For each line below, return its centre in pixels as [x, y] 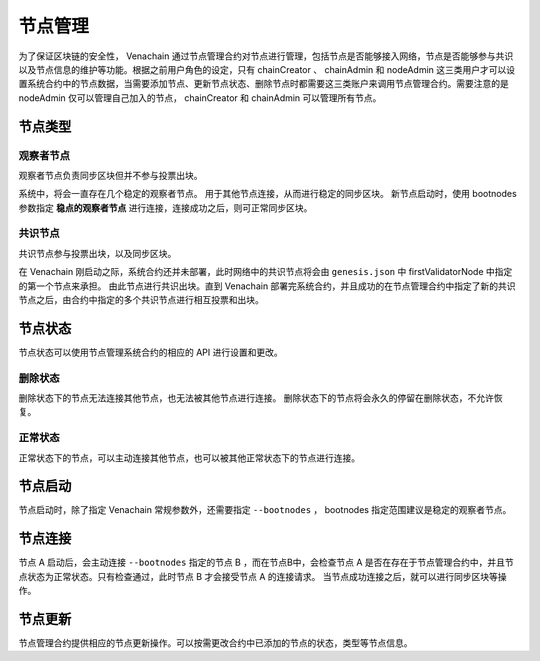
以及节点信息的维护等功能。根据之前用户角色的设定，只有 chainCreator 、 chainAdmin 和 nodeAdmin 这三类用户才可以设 [266, 69]
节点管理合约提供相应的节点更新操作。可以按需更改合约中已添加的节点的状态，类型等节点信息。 [215, 643]
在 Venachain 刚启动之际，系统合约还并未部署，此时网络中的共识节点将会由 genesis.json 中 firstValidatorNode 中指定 [265, 272]
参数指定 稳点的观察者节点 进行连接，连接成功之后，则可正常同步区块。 [165, 207]
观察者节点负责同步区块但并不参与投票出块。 [110, 175]
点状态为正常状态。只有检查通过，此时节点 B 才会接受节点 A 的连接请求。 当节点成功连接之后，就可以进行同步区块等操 [262, 576]
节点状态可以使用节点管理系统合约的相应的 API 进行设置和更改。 [151, 352]
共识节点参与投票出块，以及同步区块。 [97, 253]
